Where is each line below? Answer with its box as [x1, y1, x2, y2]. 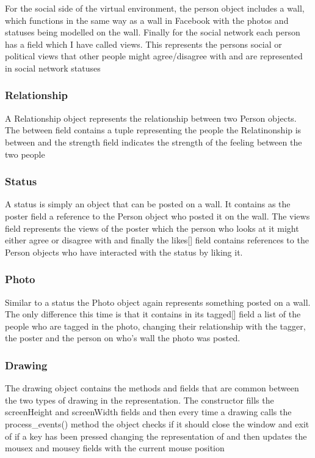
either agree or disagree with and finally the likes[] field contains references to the [5, 234, 309, 246]
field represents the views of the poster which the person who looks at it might [5, 221, 299, 234]
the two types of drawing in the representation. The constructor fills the [5, 393, 274, 406]
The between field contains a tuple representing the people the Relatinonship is [5, 124, 302, 136]
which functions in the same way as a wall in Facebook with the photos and [5, 13, 289, 26]
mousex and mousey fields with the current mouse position [5, 441, 225, 454]
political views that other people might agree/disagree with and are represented [5, 50, 303, 62]
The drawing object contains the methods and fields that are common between [5, 382, 299, 394]
